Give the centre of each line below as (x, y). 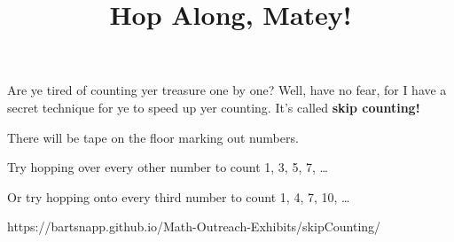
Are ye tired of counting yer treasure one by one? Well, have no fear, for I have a (227, 90)
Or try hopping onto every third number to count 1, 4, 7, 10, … (179, 196)
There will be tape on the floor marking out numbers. (153, 137)
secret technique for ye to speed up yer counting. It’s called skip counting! (214, 107)
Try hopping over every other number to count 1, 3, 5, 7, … (168, 167)
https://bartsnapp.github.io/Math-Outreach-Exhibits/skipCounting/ (194, 226)
